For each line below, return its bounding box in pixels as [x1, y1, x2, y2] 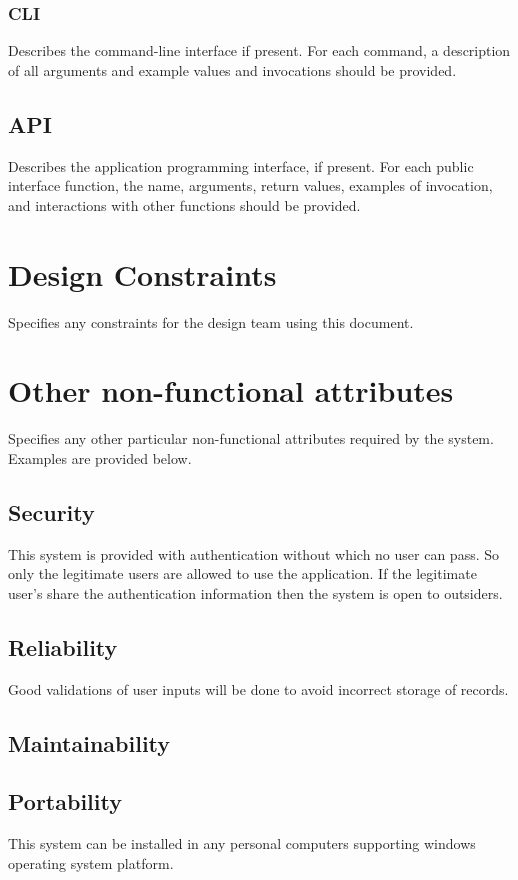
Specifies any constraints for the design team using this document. [8, 311, 414, 332]
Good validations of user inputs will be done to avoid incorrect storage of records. [8, 678, 509, 699]
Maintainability [8, 727, 171, 758]
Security [8, 496, 95, 527]
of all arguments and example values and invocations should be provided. [8, 59, 457, 80]
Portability [8, 786, 122, 817]
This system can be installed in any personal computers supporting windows [8, 833, 476, 854]
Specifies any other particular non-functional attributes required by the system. [8, 428, 494, 449]
